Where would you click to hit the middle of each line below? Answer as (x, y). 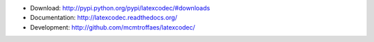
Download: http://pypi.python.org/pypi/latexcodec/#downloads (120, 8)
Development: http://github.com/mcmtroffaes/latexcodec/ (113, 27)
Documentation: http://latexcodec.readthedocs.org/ (104, 18)
